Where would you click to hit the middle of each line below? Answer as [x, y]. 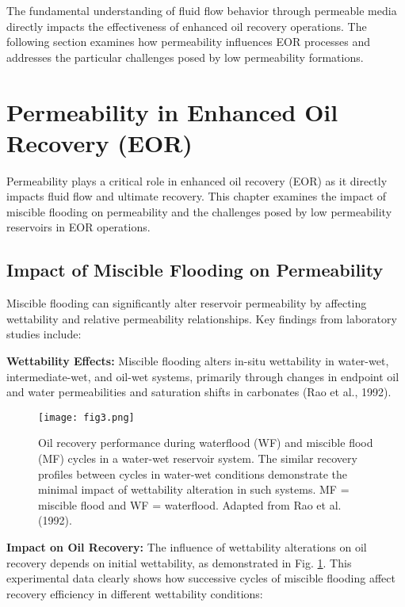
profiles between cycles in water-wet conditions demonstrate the [193, 473]
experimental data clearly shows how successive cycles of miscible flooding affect [201, 578]
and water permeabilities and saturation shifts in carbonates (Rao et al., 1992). [199, 392]
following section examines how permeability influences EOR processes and [189, 42]
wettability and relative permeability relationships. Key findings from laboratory [202, 318]
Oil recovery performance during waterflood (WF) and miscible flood [206, 443]
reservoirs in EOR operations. [78, 227]
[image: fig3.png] [86, 417]
